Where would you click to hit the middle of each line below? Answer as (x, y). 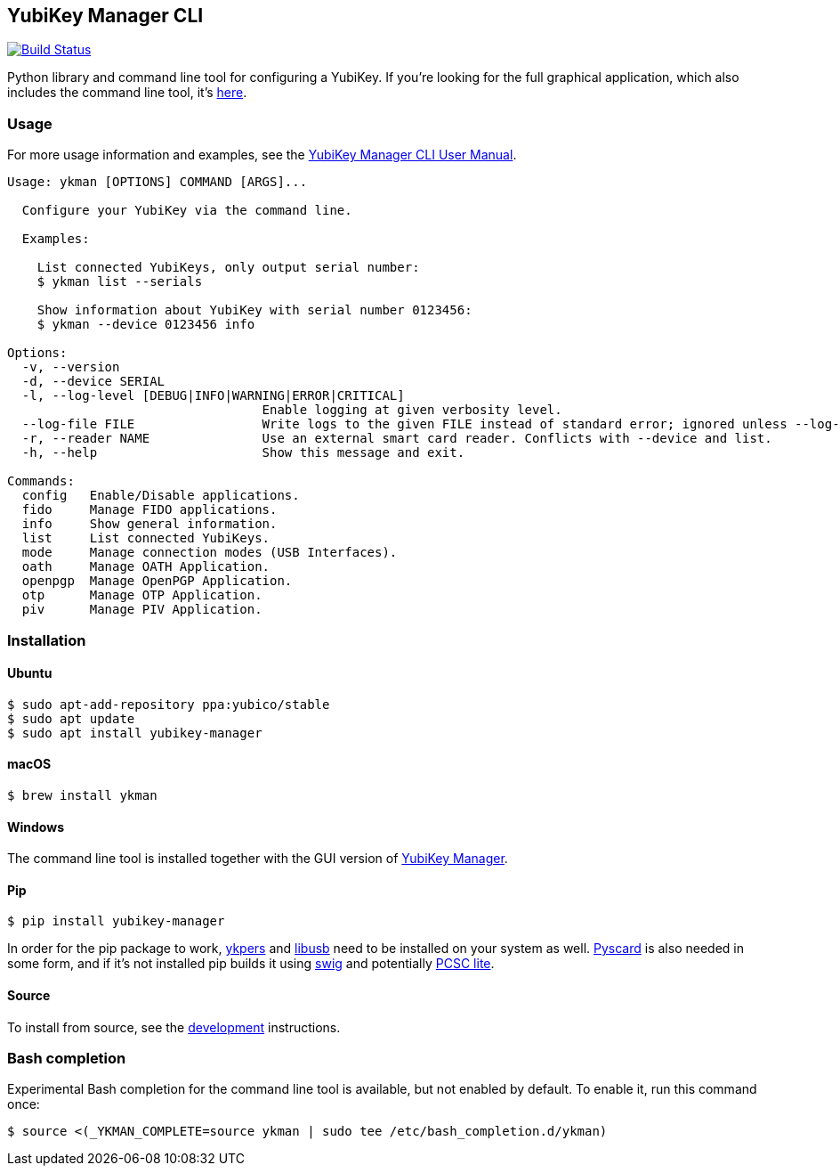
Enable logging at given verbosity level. (412, 410)
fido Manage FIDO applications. (149, 510)
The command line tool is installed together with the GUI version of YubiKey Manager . (258, 859)
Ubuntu (30, 673)
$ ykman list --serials (120, 282)
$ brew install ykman (82, 795)
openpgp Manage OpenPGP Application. (157, 581)
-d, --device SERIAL (93, 382)
